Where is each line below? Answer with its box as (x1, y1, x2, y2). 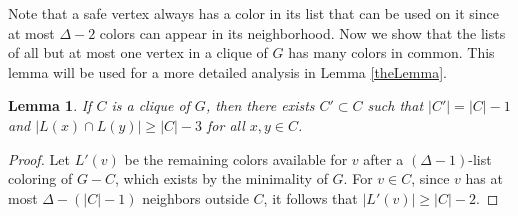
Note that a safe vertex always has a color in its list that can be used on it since (8, 3, 499, 23)
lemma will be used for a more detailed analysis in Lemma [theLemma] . (8, 61, 447, 82)
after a (363, 148, 404, 169)
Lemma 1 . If (8, 95, 92, 116)
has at (465, 168, 503, 189)
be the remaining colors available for (124, 148, 348, 169)
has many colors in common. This (288, 42, 495, 63)
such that (367, 95, 424, 116)
